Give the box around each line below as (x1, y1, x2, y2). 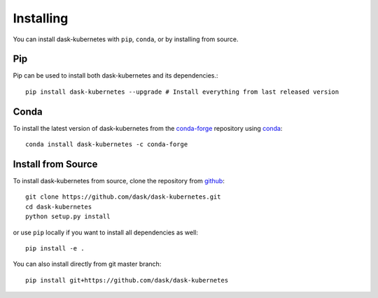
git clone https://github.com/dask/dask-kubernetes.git (25, 193, 221, 201)
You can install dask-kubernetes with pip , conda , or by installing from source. (13, 35, 239, 43)
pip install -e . (25, 245, 85, 252)
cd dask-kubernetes (25, 203, 92, 211)
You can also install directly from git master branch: (13, 260, 162, 269)
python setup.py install (25, 213, 111, 220)
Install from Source (13, 158, 98, 170)
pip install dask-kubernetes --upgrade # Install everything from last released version (25, 87, 339, 96)
